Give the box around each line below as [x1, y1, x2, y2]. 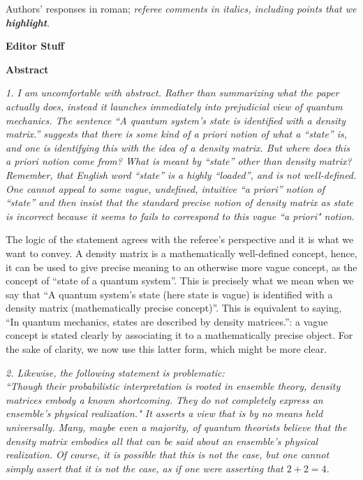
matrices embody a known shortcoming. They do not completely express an [6, 392, 323, 407]
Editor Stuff [6, 38, 64, 53]
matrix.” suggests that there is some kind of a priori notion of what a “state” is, [6, 126, 348, 141]
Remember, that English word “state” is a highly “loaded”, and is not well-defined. [6, 167, 357, 182]
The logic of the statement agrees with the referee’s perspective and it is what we [6, 232, 354, 247]
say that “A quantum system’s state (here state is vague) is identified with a [6, 286, 333, 301]
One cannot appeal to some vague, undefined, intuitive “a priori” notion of [6, 181, 325, 196]
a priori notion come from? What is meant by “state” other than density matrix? [6, 154, 352, 168]
